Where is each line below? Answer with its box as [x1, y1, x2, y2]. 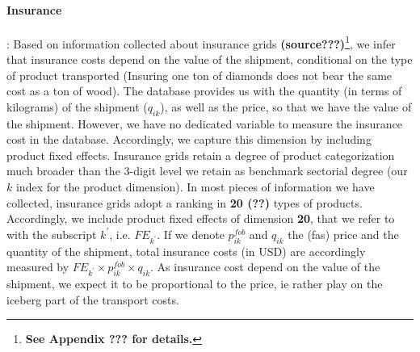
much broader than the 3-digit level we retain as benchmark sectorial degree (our [6, 162, 408, 179]
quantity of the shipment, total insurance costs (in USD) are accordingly [6, 242, 366, 259]
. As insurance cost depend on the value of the [150, 258, 380, 275]
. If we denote [157, 225, 225, 242]
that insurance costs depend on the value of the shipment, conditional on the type [6, 51, 413, 68]
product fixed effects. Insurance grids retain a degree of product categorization [6, 146, 395, 163]
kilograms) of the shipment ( [6, 98, 148, 115]
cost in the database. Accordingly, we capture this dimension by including [6, 131, 372, 148]
